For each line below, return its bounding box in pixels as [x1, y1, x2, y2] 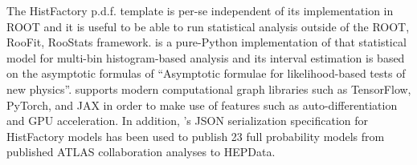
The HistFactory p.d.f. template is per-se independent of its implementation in [6, 2, 394, 18]
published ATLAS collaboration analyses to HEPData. [6, 143, 276, 160]
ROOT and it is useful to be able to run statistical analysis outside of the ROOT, [6, 18, 410, 34]
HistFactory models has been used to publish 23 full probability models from [6, 127, 385, 144]
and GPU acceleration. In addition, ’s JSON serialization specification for [6, 112, 369, 129]
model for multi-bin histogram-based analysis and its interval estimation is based [6, 49, 405, 66]
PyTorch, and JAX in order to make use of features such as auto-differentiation [6, 96, 398, 113]
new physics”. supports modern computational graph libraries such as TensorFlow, [6, 80, 411, 97]
